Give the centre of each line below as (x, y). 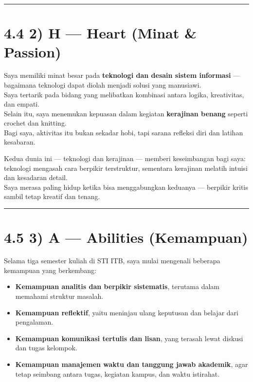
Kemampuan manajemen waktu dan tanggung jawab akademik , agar (132, 364)
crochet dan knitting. (35, 123)
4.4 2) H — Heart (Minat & (100, 33)
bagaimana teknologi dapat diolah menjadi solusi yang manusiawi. (103, 84)
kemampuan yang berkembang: (50, 270)
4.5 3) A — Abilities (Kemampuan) (126, 237)
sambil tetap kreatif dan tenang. (52, 196)
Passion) (33, 52)
